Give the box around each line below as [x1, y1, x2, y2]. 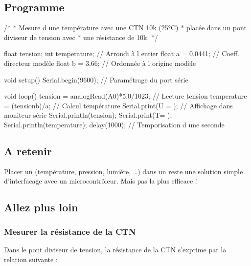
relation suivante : [4, 254, 58, 264]
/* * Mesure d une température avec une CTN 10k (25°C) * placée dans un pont [4, 22, 247, 33]
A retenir [4, 143, 52, 158]
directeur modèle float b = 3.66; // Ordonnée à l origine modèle [4, 58, 196, 68]
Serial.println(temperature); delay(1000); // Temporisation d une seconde [4, 119, 225, 129]
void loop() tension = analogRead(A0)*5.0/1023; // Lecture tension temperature [4, 91, 247, 101]
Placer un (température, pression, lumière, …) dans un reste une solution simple [4, 166, 243, 176]
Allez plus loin [4, 200, 78, 215]
